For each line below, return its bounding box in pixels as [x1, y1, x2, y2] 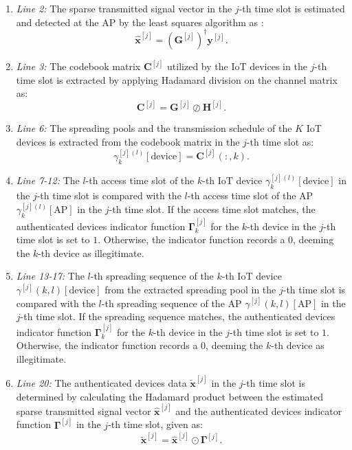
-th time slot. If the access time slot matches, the [109, 202, 316, 216]
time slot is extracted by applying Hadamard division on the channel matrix [16, 72, 338, 87]
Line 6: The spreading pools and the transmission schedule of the [16, 121, 292, 135]
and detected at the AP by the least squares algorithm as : [16, 14, 264, 29]
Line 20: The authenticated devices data [16, 376, 187, 390]
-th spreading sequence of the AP [101, 295, 242, 310]
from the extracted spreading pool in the [104, 282, 276, 297]
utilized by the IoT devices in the [167, 59, 307, 74]
